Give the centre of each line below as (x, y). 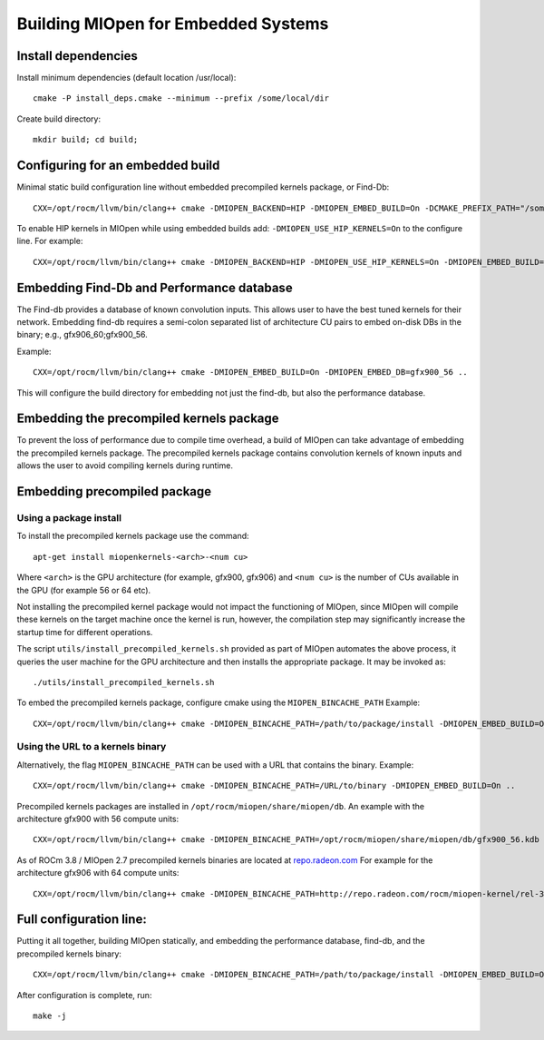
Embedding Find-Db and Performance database (155, 287)
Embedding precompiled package (114, 491)
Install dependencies (77, 56)
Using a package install (69, 518)
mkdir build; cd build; (86, 140)
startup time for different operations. (85, 632)
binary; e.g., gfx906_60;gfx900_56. (83, 335)
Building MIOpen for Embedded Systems (173, 24)
